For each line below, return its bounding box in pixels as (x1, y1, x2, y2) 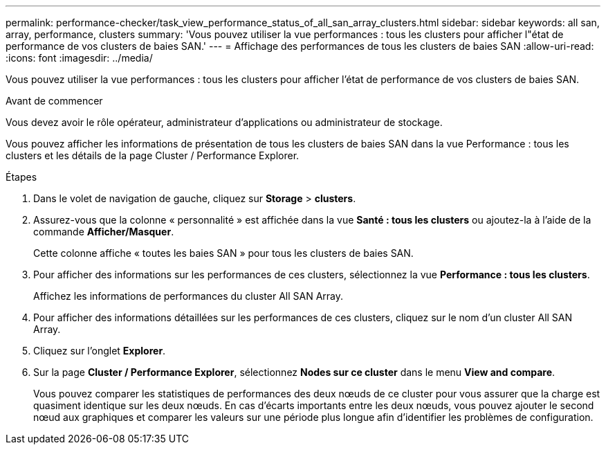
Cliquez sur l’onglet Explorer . (33, 345, 166, 357)
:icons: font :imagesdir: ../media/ (6, 52, 153, 64)
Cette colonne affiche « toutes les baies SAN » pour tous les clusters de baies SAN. (33, 247, 414, 259)
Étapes (6, 171, 37, 183)
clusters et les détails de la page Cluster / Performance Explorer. (6, 150, 300, 161)
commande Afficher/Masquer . (33, 226, 174, 237)
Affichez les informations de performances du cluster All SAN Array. (33, 290, 344, 302)
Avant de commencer (6, 95, 103, 107)
